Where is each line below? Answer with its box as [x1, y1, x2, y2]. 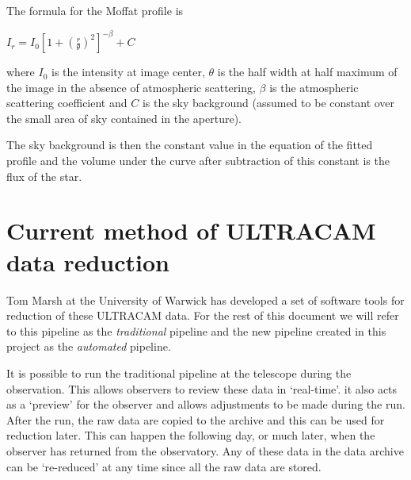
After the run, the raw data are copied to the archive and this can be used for [6, 411, 385, 428]
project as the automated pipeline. [6, 338, 171, 355]
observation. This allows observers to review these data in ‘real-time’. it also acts [6, 380, 398, 397]
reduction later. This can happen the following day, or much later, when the [6, 427, 375, 444]
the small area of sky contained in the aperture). [6, 109, 242, 126]
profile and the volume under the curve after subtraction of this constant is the [6, 152, 390, 169]
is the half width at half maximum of [217, 63, 398, 80]
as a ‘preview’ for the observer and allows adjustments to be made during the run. [6, 396, 405, 413]
